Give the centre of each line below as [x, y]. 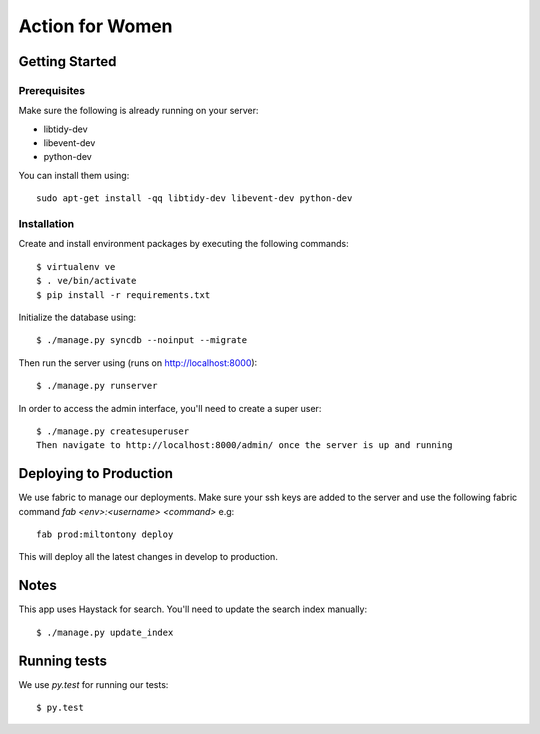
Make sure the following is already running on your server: [138, 111]
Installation [46, 224]
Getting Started [67, 61]
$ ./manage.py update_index [105, 632]
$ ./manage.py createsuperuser [113, 431]
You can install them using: [74, 175]
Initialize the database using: [77, 317]
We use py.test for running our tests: [93, 684]
